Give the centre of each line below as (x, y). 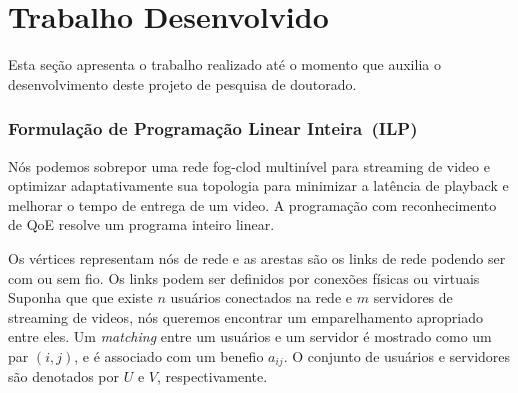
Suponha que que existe (80, 297)
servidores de (413, 297)
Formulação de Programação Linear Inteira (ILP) (213, 128)
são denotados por (64, 376)
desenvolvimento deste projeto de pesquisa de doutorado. (182, 83)
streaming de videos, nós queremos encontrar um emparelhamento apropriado (246, 316)
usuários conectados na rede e (261, 297)
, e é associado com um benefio (169, 355)
